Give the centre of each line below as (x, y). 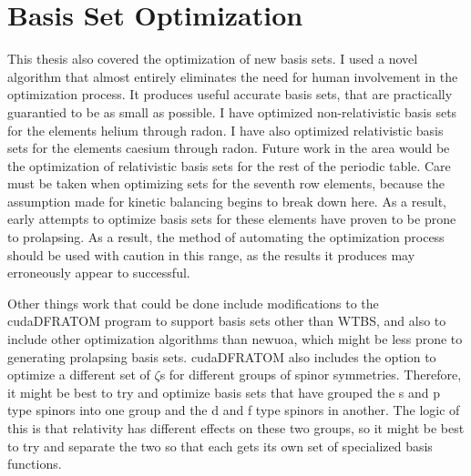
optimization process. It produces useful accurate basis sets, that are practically (230, 94)
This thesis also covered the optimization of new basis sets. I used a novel (213, 59)
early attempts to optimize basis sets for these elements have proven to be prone (232, 219)
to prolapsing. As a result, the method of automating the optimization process (226, 237)
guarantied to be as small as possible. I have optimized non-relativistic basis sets (232, 111)
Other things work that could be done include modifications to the (193, 303)
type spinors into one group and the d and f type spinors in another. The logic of (234, 410)
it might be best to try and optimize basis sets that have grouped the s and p (224, 392)
